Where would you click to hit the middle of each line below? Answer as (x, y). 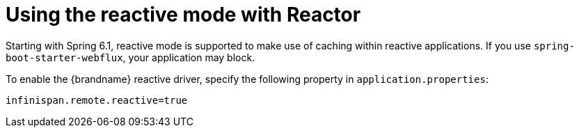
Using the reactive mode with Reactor (183, 15)
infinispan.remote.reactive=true (97, 100)
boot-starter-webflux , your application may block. (130, 57)
